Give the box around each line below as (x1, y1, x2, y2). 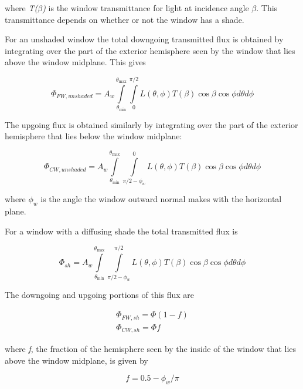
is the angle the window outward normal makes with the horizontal (40, 193, 282, 205)
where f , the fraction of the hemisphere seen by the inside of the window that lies (5, 343, 297, 355)
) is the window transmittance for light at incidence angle (42, 2, 249, 14)
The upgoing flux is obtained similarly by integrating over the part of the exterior (5, 118, 298, 130)
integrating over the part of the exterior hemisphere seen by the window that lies (5, 44, 295, 56)
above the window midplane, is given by (5, 354, 148, 366)
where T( (5, 2, 38, 14)
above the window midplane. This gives (5, 56, 146, 68)
